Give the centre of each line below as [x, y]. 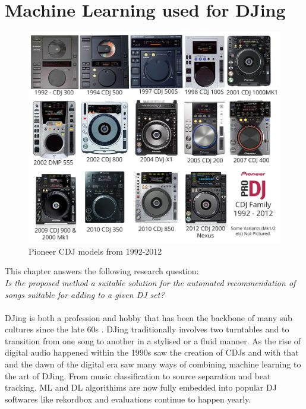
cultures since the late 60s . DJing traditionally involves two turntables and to [147, 329]
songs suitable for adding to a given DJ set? [85, 294]
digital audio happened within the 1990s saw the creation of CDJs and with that [152, 352]
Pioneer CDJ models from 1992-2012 [95, 251]
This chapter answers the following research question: [102, 271]
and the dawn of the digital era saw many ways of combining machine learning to [153, 364]
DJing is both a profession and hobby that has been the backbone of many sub [149, 317]
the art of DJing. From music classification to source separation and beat [138, 375]
